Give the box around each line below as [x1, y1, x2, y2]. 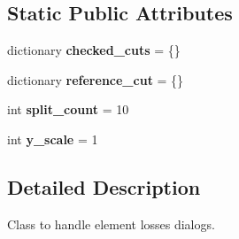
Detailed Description [7, 173, 201, 200]
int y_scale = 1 [7, 129, 98, 148]
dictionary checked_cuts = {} [7, 41, 181, 59]
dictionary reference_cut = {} [7, 70, 184, 89]
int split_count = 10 [7, 100, 129, 119]
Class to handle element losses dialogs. [7, 214, 215, 233]
